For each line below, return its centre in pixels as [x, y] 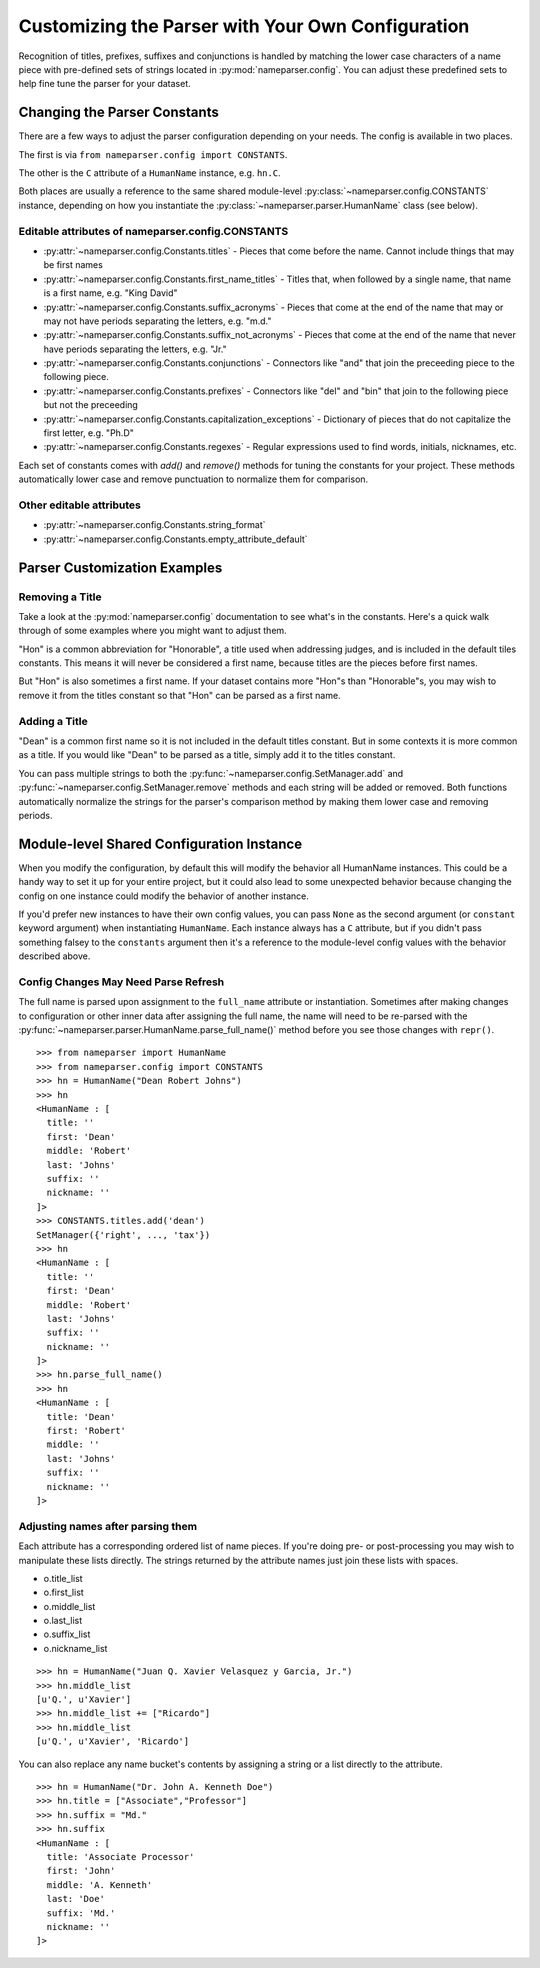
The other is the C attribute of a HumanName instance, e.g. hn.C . [149, 173]
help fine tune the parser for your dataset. [105, 84]
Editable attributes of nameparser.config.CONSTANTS [153, 231]
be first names [73, 265]
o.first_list [63, 1592]
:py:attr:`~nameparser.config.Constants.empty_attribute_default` [176, 539]
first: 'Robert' [86, 1431]
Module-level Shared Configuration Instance [160, 843]
